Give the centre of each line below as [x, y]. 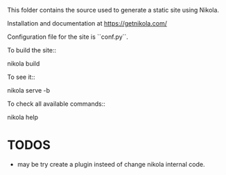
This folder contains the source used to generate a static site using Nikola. [113, 10]
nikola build [24, 64]
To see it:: [21, 77]
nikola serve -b [29, 90]
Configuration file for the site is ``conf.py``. [68, 37]
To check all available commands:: [56, 104]
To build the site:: [32, 50]
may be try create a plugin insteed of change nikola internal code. [111, 164]
